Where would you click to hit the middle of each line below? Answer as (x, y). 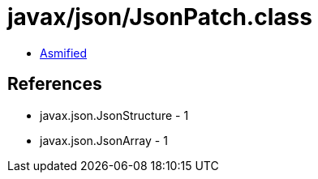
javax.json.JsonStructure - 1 (114, 115)
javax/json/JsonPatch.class (160, 17)
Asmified (64, 53)
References (55, 84)
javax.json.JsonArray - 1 (104, 140)
